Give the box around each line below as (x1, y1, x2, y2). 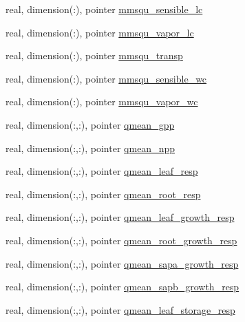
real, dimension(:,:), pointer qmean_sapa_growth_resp (6, 256, 239, 270)
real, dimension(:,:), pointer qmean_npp (6, 140, 175, 155)
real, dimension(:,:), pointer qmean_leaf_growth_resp (6, 210, 235, 224)
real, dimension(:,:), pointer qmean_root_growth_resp (6, 233, 237, 247)
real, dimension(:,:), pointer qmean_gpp (6, 117, 175, 131)
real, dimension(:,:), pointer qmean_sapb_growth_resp (6, 279, 239, 294)
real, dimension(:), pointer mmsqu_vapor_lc (6, 25, 194, 39)
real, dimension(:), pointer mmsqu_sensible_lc (6, 2, 203, 16)
